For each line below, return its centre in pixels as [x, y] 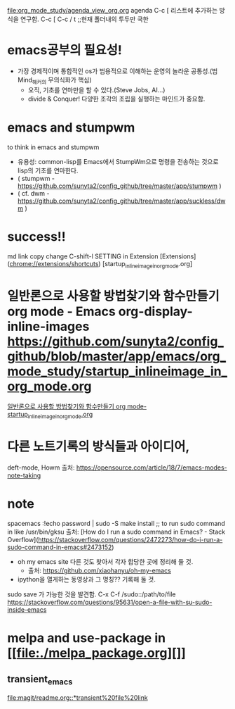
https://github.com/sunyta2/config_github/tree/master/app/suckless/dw [121, 201]
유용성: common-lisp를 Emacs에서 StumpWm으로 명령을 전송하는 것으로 [118, 161]
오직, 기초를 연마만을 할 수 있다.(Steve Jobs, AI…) [96, 89]
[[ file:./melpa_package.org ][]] [96, 653]
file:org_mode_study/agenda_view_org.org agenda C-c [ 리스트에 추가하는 [113, 10]
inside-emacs [27, 610]
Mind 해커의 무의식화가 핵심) [55, 81]
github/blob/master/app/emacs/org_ [117, 356]
